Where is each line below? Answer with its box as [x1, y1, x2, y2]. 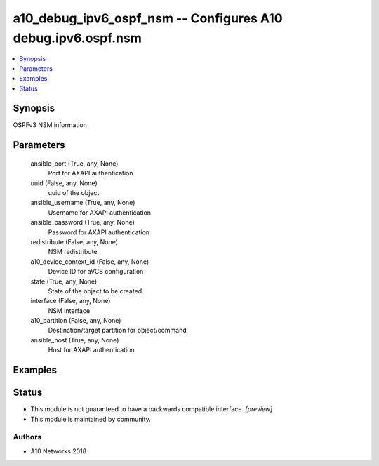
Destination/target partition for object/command [48, 326, 187, 335]
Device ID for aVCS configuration [48, 267, 144, 276]
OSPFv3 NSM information [13, 121, 88, 129]
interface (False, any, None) [30, 297, 111, 305]
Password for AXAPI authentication [48, 228, 150, 237]
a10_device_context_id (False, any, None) [30, 257, 149, 266]
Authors [13, 432, 42, 442]
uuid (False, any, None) [30, 179, 98, 187]
